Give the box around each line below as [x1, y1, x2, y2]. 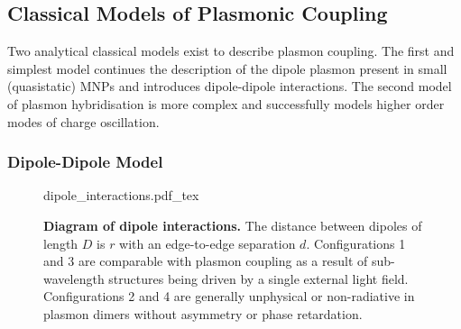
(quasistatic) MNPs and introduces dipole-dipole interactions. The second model [7, 77, 452, 96]
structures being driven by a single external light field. [108, 269, 409, 288]
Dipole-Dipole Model [7, 151, 163, 173]
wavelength [43, 269, 105, 288]
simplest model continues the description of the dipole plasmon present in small [7, 59, 447, 78]
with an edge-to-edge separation [119, 233, 296, 252]
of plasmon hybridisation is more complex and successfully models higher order [7, 94, 445, 113]
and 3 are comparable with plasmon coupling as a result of [43, 251, 368, 270]
